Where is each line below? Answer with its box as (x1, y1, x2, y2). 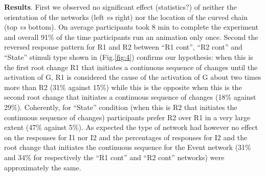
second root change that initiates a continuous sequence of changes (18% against (4, 92, 256, 102)
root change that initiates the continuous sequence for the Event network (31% (4, 142, 251, 152)
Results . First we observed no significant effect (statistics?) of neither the (4, 2, 237, 12)
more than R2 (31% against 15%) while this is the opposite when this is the (4, 81, 242, 92)
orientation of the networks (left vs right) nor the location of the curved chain (4, 11, 248, 22)
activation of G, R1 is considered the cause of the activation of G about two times (4, 72, 261, 82)
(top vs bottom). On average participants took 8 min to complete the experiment (4, 21, 258, 32)
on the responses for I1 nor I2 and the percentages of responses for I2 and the (4, 131, 248, 142)
